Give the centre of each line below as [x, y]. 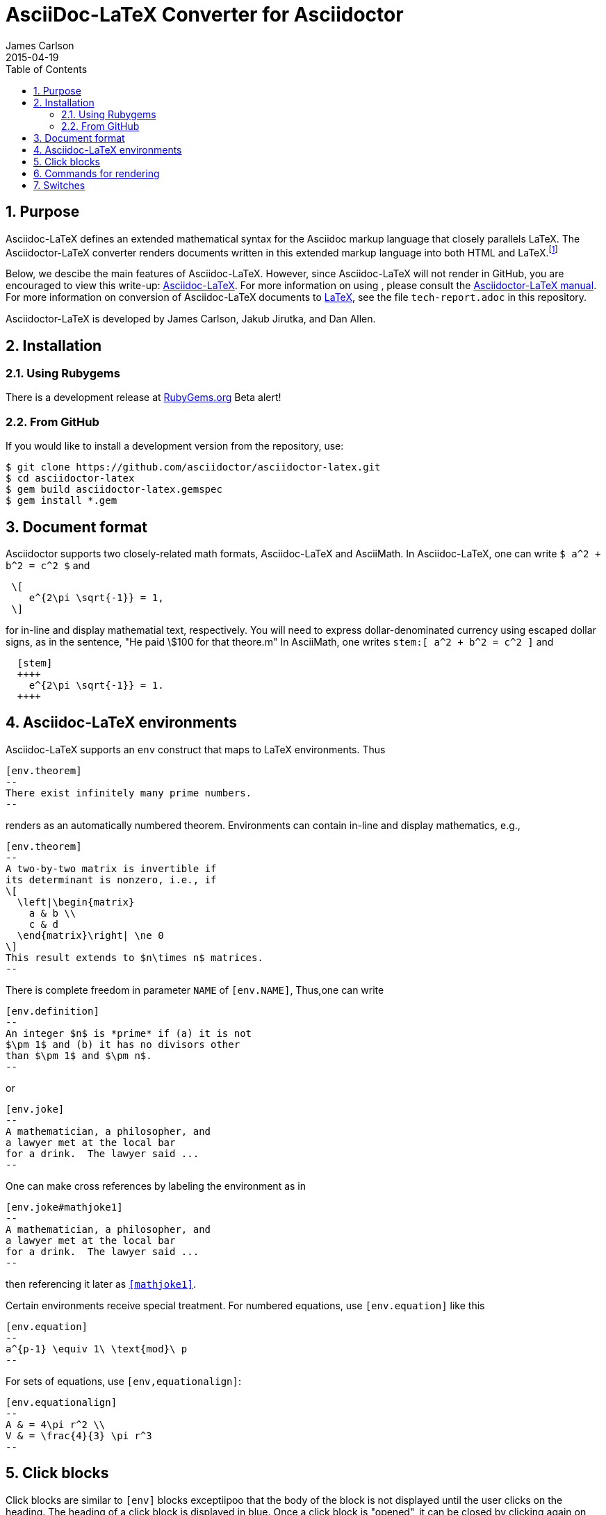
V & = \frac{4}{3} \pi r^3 [79, 1435]
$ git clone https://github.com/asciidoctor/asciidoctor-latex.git [193, 467]
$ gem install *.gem [62, 501]
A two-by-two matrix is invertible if [111, 868]
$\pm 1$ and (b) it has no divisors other [123, 1044]
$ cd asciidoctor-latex [70, 478]
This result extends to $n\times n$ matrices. [134, 957]
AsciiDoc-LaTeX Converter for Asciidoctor [205, 15]
